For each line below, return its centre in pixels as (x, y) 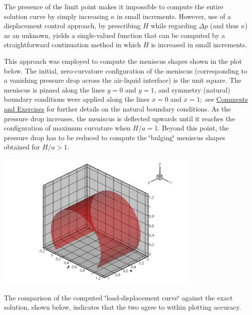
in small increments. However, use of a (174, 16)
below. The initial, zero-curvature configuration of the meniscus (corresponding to (126, 70)
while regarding (174, 26)
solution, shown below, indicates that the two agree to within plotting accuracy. (123, 307)
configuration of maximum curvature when (67, 128)
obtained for (22, 147)
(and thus (224, 26)
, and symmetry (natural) (192, 89)
